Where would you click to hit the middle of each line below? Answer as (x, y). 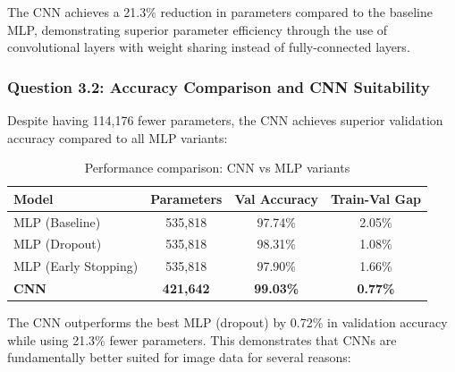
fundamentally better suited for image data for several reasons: (179, 357)
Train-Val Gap (375, 198)
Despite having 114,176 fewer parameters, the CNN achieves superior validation (225, 120)
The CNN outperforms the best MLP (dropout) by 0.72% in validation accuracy (227, 322)
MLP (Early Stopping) (76, 266)
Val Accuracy (276, 198)
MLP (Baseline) (57, 221)
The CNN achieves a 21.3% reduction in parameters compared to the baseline (220, 12)
